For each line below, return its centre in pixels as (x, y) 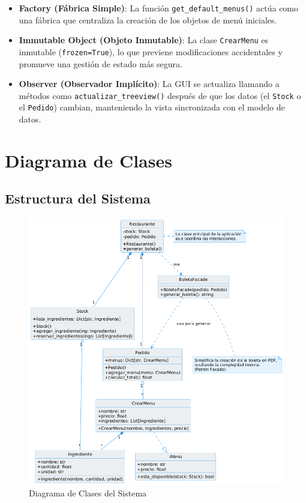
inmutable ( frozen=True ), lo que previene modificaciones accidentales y (151, 51)
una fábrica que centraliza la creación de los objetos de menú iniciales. (148, 20)
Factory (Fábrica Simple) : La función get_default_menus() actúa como (159, 8)
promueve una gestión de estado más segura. (100, 63)
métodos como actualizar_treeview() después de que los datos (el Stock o (160, 95)
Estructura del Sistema (78, 198)
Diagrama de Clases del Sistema (88, 492)
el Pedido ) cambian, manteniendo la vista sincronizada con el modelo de (152, 107)
